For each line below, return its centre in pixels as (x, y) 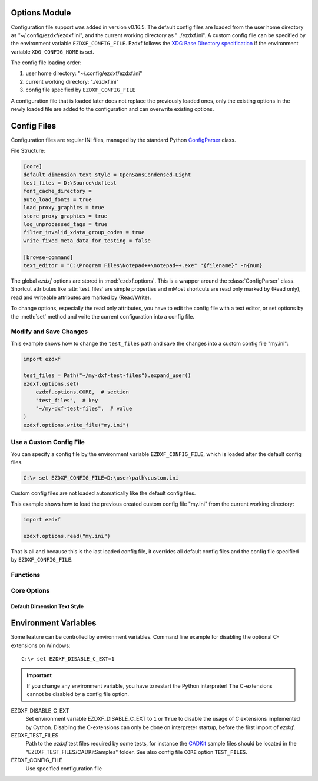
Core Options (30, 590)
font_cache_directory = (58, 191)
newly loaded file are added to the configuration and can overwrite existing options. (112, 109)
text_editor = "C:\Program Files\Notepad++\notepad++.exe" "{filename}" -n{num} (143, 265)
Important (39, 675)
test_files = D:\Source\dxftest (70, 183)
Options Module (41, 13)
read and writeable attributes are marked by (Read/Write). (81, 297)
